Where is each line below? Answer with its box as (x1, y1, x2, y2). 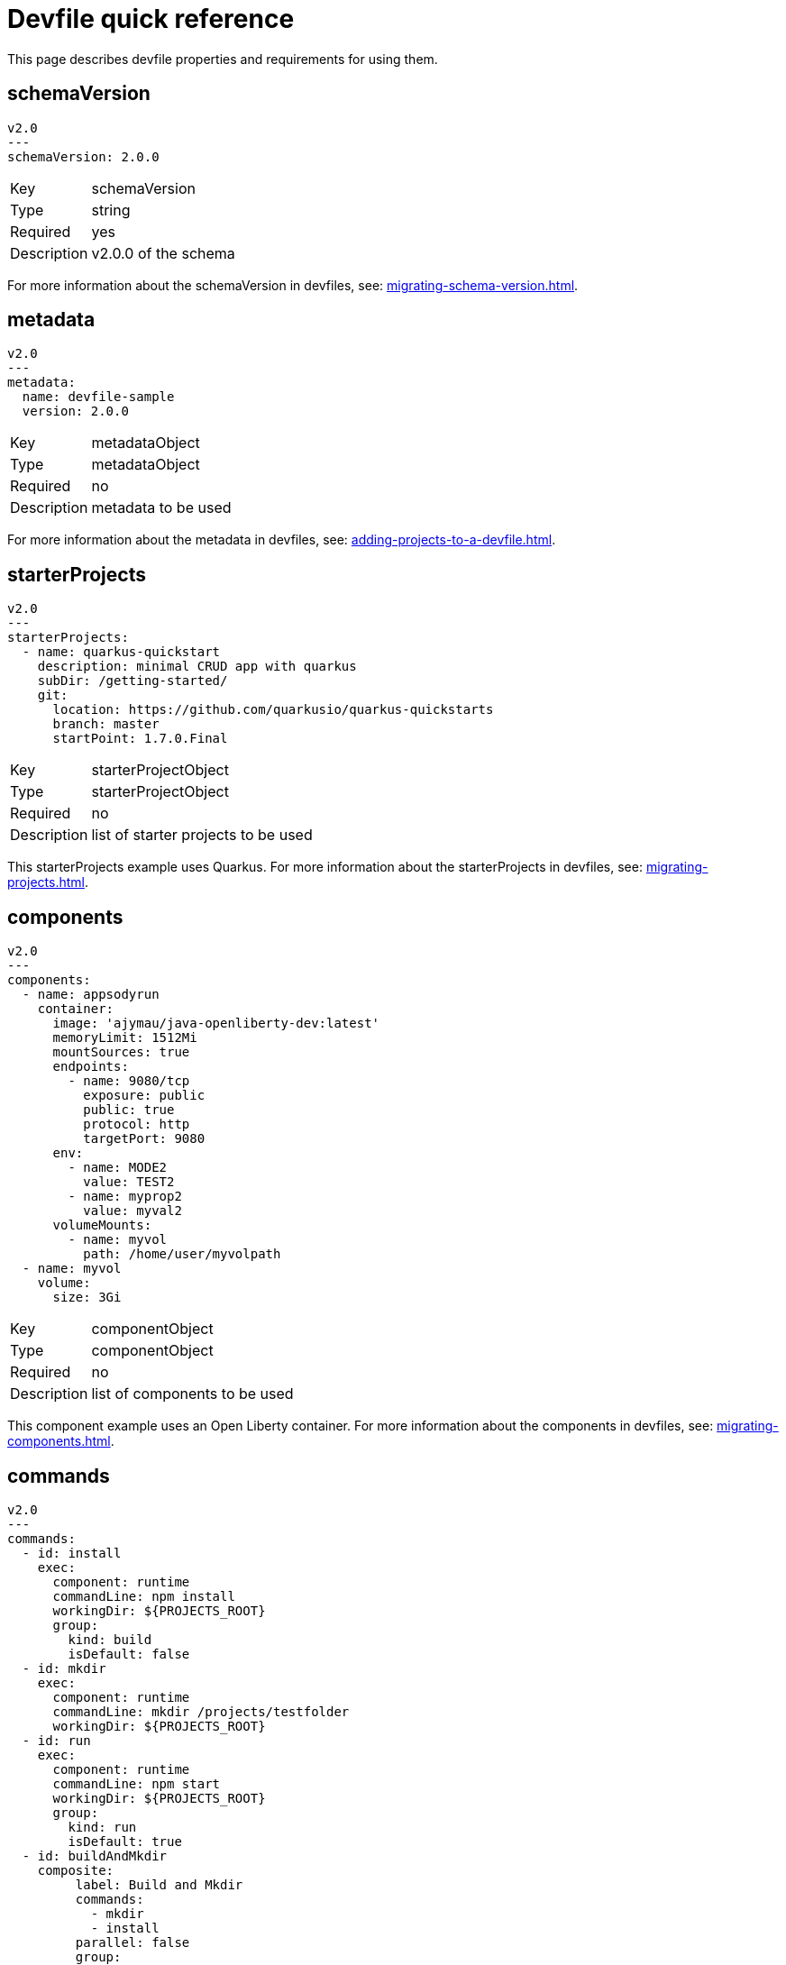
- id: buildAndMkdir (22, 1848, 168, 1863)
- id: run (22, 1732, 91, 1748)
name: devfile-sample (22, 389, 175, 405)
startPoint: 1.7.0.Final (52, 731, 228, 746)
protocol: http (83, 1117, 190, 1132)
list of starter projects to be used (91, 826, 313, 845)
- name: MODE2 (68, 1160, 168, 1175)
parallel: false (75, 1934, 190, 1950)
